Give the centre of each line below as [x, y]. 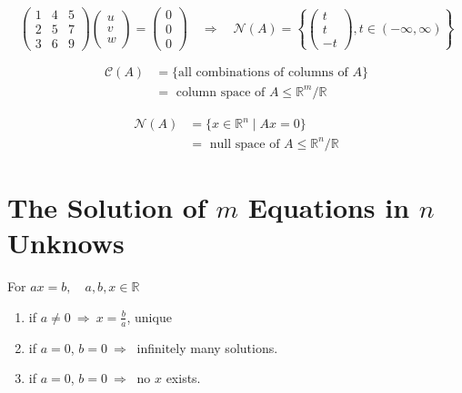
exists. [183, 378]
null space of [245, 144]
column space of [221, 92]
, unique [149, 316]
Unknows [66, 243]
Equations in [329, 206]
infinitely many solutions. [207, 347]
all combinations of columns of [263, 73]
